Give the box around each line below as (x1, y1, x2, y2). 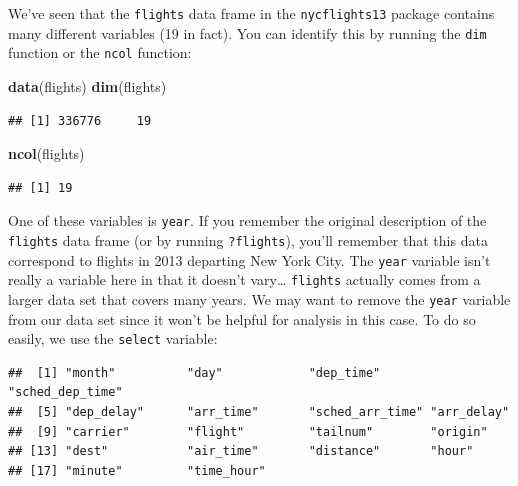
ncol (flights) (8, 143, 85, 164)
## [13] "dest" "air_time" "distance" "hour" (8, 444, 474, 459)
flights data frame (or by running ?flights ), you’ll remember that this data (8, 230, 488, 250)
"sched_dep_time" (8, 385, 123, 400)
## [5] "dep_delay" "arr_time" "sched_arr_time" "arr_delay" (8, 405, 510, 420)
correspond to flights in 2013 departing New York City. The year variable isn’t (8, 249, 491, 270)
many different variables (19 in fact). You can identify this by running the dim (8, 22, 487, 43)
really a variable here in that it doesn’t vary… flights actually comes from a (8, 269, 481, 290)
